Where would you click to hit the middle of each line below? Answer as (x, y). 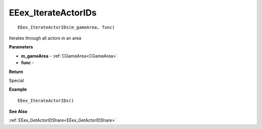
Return (16, 72)
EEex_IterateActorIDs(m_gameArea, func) (66, 27)
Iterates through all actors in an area (45, 38)
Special (16, 81)
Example (18, 89)
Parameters (21, 47)
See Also (18, 112)
